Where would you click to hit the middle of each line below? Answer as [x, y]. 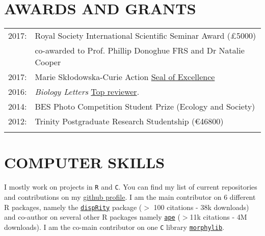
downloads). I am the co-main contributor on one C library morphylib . [114, 227]
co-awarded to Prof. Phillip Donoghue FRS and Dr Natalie [140, 50]
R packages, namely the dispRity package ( [73, 207]
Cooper [48, 62]
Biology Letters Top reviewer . [87, 92]
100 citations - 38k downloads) [201, 207]
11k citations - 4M [218, 217]
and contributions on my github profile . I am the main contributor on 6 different [130, 196]
